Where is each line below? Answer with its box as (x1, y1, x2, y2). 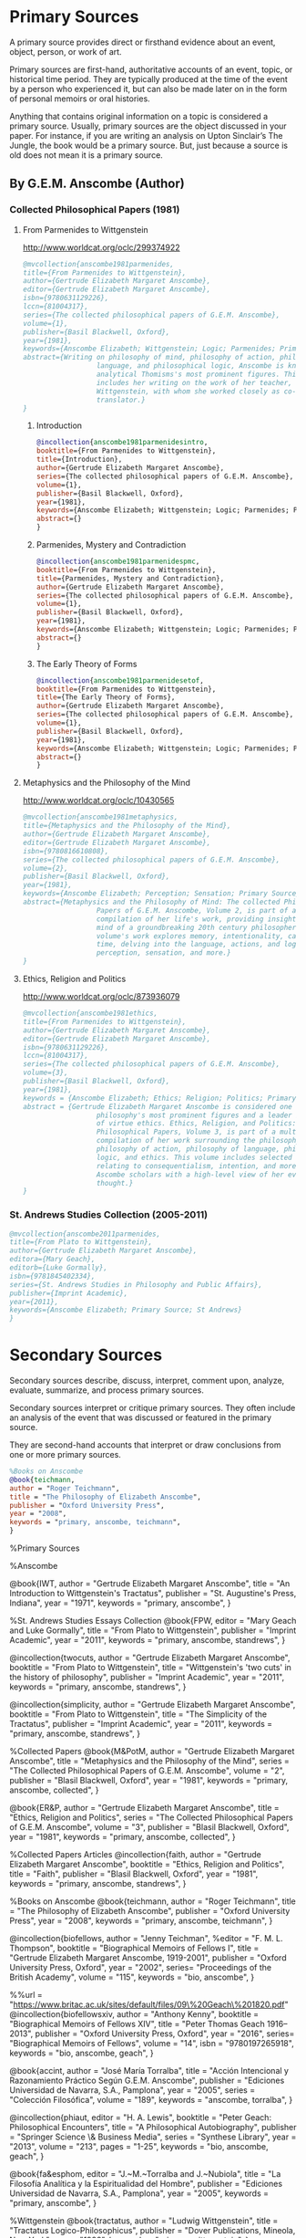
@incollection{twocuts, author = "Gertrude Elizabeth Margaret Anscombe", (9, 1652, 291, 1663)
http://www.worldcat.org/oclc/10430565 (22, 795, 175, 806)
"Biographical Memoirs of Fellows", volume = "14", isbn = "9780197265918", (9, 2038, 294, 2049)
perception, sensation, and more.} (96, 948, 231, 957)
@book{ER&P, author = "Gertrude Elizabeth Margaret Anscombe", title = (9, 1803, 280, 1814)
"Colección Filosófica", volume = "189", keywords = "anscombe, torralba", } (9, 2095, 293, 2106)
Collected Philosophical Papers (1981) (9, 204, 180, 216)
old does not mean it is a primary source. (9, 149, 164, 161)
